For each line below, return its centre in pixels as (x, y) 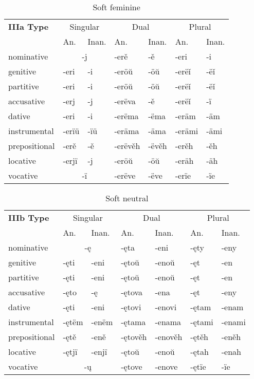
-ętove (132, 366)
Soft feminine (116, 7)
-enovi (166, 307)
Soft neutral (127, 198)
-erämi (187, 131)
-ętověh (134, 337)
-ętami (202, 322)
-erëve (125, 175)
